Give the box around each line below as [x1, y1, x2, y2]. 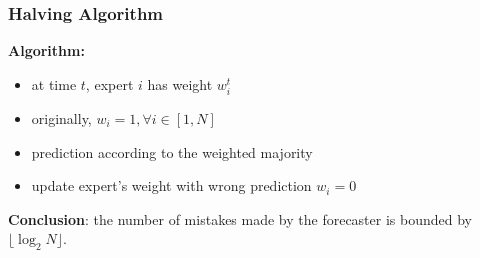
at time [31, 73, 77, 94]
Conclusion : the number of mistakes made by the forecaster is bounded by [8, 208, 472, 229]
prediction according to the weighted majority [31, 141, 313, 162]
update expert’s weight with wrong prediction [31, 175, 312, 196]
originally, [31, 107, 92, 128]
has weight [147, 73, 213, 94]
